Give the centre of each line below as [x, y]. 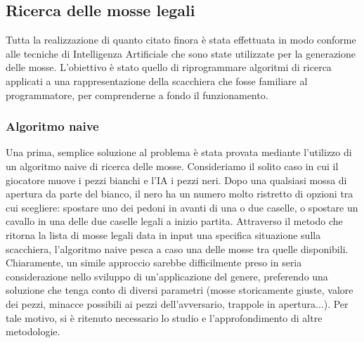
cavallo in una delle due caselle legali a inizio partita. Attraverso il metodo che [174, 221]
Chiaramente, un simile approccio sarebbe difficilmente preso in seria [154, 263]
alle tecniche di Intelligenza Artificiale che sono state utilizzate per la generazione [181, 53]
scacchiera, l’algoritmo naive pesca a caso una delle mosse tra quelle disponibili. [177, 248]
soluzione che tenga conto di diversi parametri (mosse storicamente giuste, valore [180, 290]
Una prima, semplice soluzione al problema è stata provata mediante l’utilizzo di [179, 152]
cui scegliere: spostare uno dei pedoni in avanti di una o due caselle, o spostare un [182, 207]
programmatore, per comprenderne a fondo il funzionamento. [137, 95]
